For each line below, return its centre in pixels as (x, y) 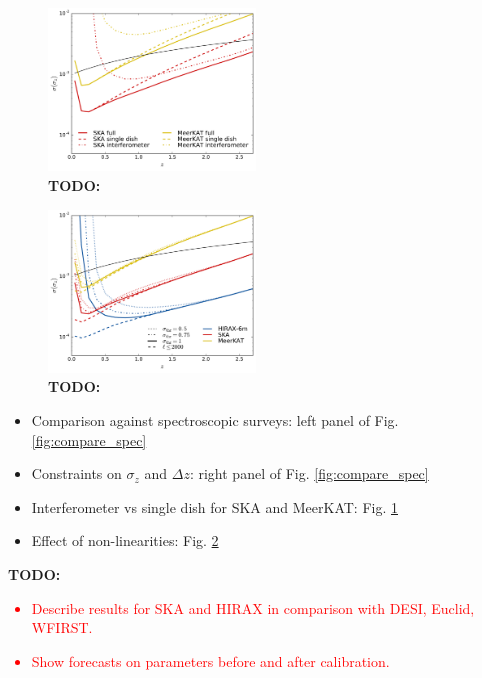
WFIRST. (62, 627)
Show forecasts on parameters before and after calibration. (210, 660)
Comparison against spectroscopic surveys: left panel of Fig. (215, 420)
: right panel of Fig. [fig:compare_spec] (309, 473)
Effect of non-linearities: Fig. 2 (125, 540)
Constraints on (76, 473)
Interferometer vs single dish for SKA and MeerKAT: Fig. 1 (214, 506)
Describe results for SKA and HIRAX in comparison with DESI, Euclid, (253, 607)
